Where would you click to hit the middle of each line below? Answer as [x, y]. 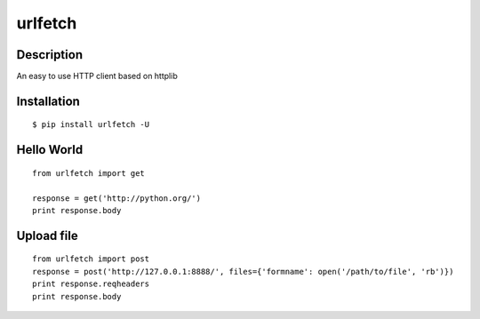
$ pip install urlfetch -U [91, 125]
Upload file [48, 235]
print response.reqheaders [91, 284]
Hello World [50, 150]
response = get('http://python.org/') [117, 198]
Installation [48, 101]
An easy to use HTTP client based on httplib [97, 76]
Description [50, 55]
